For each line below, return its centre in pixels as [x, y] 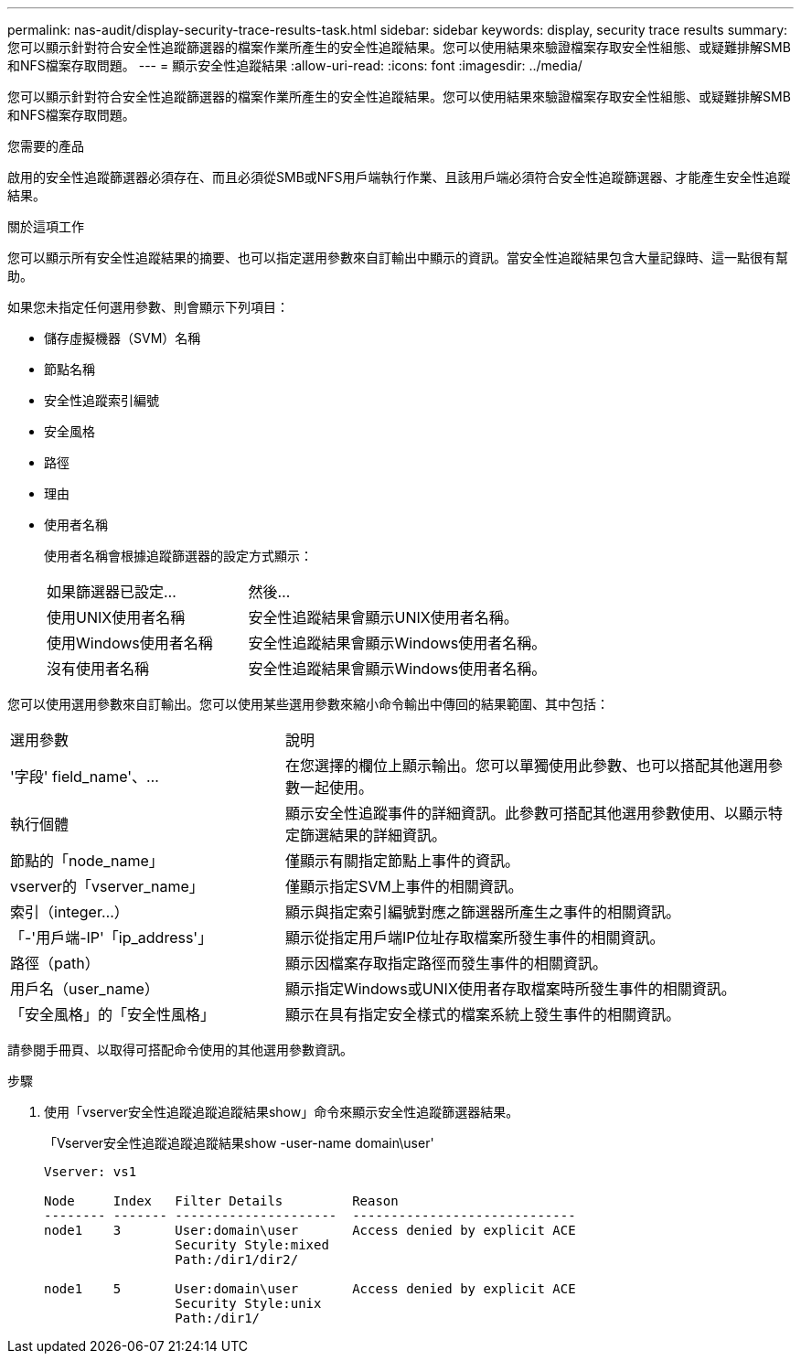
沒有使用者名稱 [98, 669]
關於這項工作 [46, 226]
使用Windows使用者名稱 [130, 643]
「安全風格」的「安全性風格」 [113, 1014]
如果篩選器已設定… [112, 592]
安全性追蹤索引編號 [101, 400]
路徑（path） [55, 963]
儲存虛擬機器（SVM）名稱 [123, 338]
